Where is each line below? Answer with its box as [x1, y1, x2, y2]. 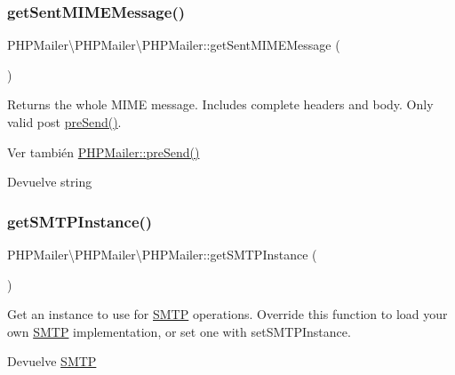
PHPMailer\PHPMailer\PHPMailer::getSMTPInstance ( [7, 245, 317, 263]
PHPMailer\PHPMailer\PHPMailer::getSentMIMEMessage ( [7, 36, 340, 54]
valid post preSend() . [7, 113, 122, 131]
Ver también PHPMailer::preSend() [7, 142, 200, 161]
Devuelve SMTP [7, 352, 97, 371]
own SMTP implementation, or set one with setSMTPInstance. [7, 322, 351, 340]
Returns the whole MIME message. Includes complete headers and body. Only [7, 95, 434, 114]
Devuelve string [7, 172, 92, 191]
